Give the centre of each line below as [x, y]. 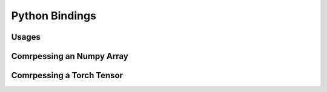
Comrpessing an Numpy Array [70, 56]
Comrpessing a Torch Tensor [67, 75]
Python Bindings [54, 16]
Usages [26, 37]
